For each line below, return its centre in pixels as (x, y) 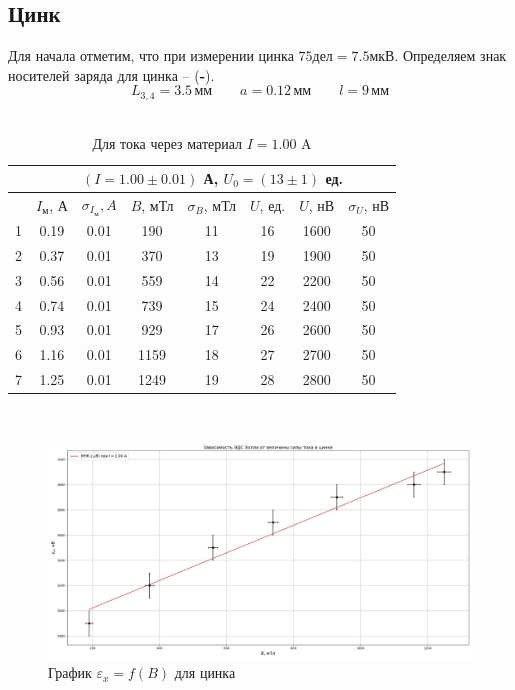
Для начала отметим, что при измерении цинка (151, 55)
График (70, 672)
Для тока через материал (167, 143)
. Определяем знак (450, 55)
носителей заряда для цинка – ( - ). (111, 74)
